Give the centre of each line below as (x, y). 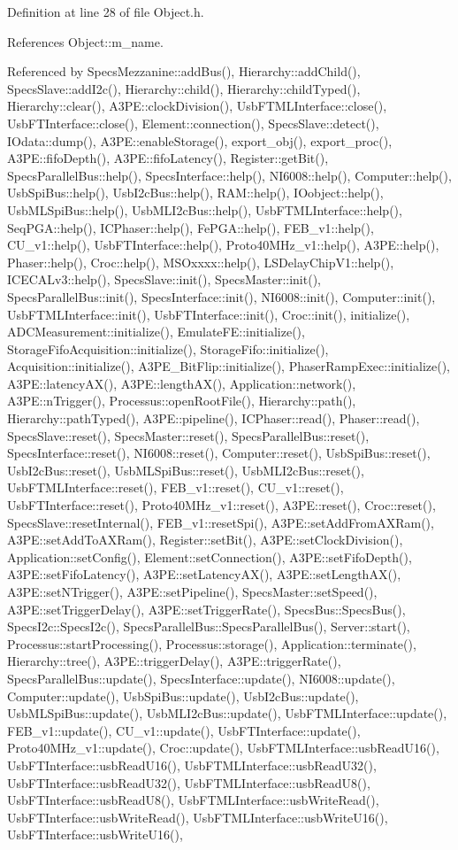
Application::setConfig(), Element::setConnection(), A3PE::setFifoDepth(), (210, 556)
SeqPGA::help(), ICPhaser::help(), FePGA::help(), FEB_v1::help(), (191, 227)
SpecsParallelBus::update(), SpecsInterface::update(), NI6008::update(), (201, 678)
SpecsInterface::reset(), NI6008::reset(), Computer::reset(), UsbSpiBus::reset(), (219, 453)
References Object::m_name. (85, 41)
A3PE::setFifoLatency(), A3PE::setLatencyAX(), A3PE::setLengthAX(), (204, 574)
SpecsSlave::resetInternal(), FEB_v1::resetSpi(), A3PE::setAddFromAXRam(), (221, 522)
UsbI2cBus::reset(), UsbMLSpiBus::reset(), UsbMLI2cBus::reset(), (186, 470)
